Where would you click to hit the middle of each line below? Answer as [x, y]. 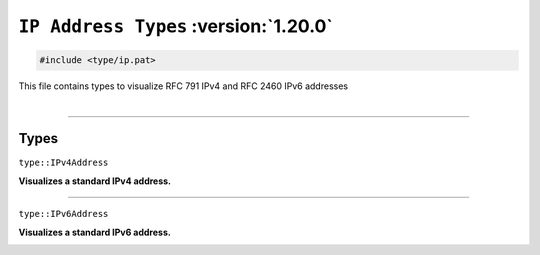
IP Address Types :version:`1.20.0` [176, 26]
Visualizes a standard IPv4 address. [95, 181]
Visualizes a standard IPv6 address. [95, 232]
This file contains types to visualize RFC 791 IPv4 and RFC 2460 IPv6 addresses [183, 86]
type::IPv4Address [63, 163]
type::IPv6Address [63, 214]
